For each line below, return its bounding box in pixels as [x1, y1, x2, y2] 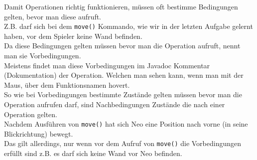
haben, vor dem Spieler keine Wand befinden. [4, 30, 142, 41]
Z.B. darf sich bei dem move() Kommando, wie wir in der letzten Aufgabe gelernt [4, 21, 253, 31]
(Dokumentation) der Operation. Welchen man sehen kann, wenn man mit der [4, 70, 244, 80]
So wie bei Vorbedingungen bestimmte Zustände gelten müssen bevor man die [4, 89, 242, 100]
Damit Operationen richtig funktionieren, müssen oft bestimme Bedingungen [4, 1, 238, 11]
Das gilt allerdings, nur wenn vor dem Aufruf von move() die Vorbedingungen [4, 138, 242, 149]
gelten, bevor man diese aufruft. [4, 11, 102, 21]
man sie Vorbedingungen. [4, 50, 81, 61]
